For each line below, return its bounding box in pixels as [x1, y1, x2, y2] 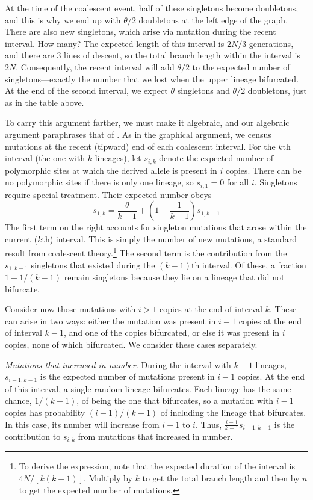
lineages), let [95, 152, 141, 164]
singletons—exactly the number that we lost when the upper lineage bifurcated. [5, 72, 299, 85]
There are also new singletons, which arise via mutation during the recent [5, 25, 276, 38]
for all [226, 176, 249, 188]
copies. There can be [225, 164, 302, 176]
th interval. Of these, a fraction [191, 258, 306, 271]
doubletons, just [247, 84, 307, 97]
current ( [5, 232, 38, 245]
